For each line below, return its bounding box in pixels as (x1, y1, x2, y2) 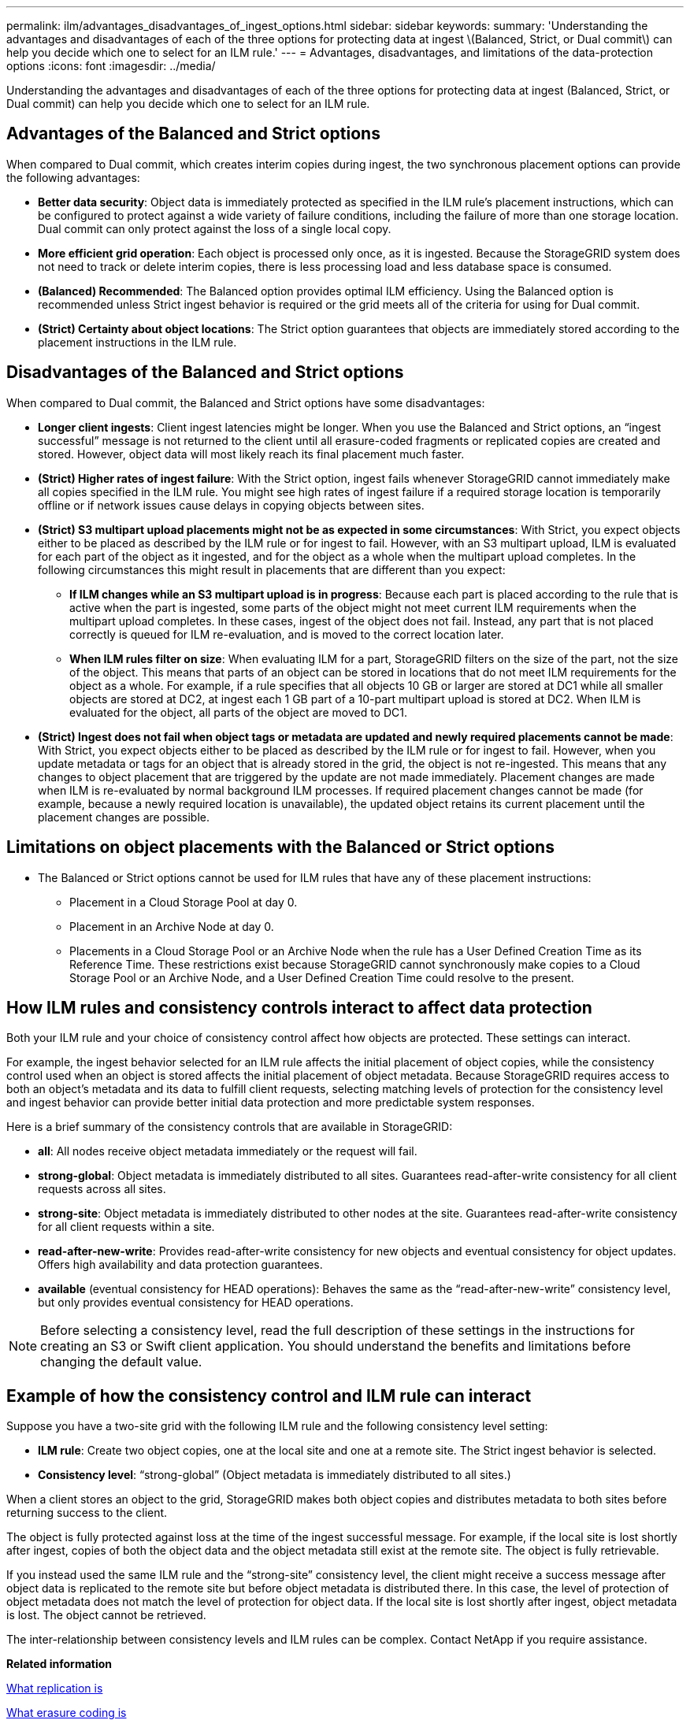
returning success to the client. (6, 1506, 168, 1520)
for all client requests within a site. (38, 1220, 215, 1234)
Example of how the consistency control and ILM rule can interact (6, 1385, 532, 1406)
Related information (6, 1657, 113, 1671)
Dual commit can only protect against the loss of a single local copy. (38, 221, 391, 235)
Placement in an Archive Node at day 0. (69, 919, 274, 933)
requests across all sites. (38, 1182, 166, 1196)
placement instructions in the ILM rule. (38, 335, 237, 349)
